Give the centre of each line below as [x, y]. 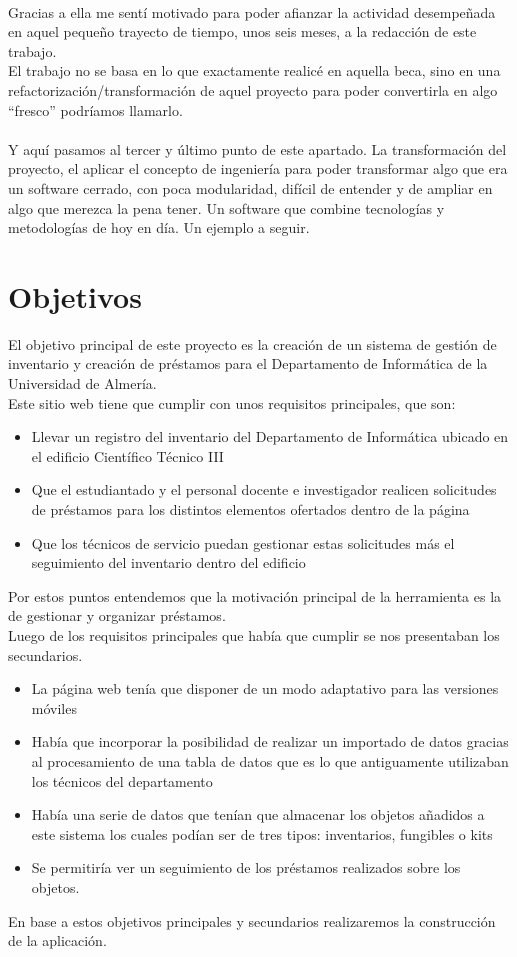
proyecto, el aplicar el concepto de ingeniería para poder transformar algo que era [258, 168]
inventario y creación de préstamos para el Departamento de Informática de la [248, 363]
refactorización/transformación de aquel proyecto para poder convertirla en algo [253, 89]
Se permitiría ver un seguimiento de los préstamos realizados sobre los [246, 867]
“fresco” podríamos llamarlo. [95, 109]
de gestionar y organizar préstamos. [117, 615]
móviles [54, 707]
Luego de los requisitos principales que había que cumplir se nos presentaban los [254, 634]
